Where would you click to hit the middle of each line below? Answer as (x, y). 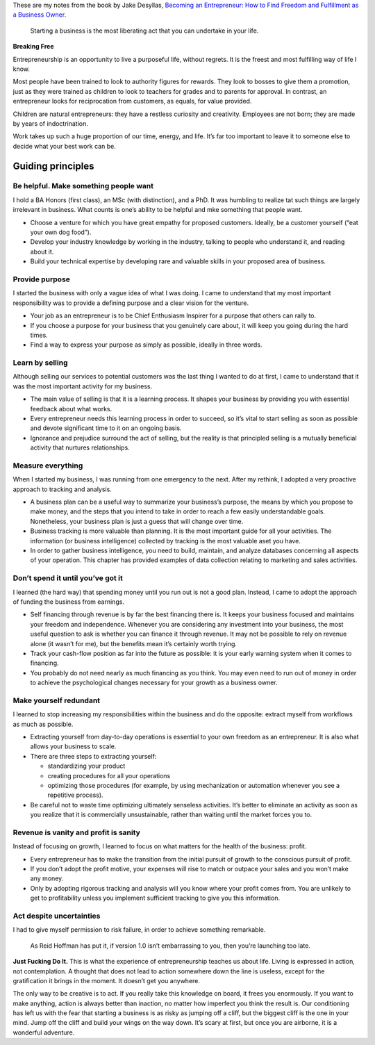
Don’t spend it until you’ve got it (68, 578)
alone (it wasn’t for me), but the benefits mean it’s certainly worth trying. (134, 643)
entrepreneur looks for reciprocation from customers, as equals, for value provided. (132, 101)
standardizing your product (86, 766)
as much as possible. (43, 724)
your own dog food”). (61, 232)
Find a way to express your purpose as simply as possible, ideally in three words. (146, 345)
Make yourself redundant (57, 700)
